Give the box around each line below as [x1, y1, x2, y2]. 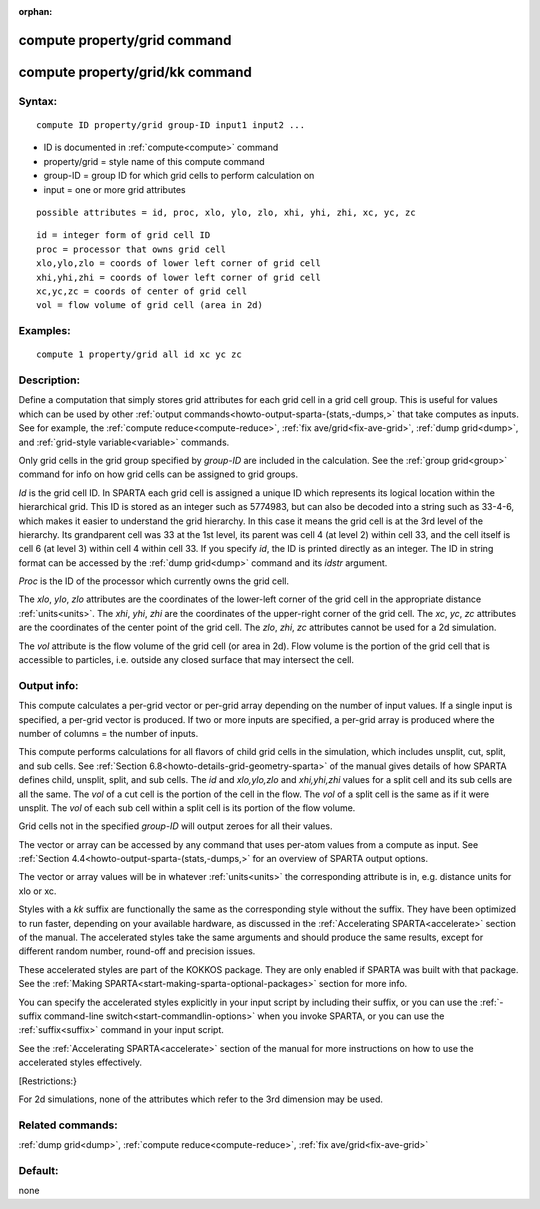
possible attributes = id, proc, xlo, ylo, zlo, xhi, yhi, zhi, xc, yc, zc [36, 206, 416, 218]
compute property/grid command [18, 31, 232, 49]
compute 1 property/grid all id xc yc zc [36, 349, 242, 360]
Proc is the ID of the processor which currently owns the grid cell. [18, 575, 290, 587]
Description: [18, 373, 80, 387]
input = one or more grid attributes [43, 183, 186, 195]
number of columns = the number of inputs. [18, 727, 199, 739]
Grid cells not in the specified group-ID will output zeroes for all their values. [18, 820, 333, 832]
